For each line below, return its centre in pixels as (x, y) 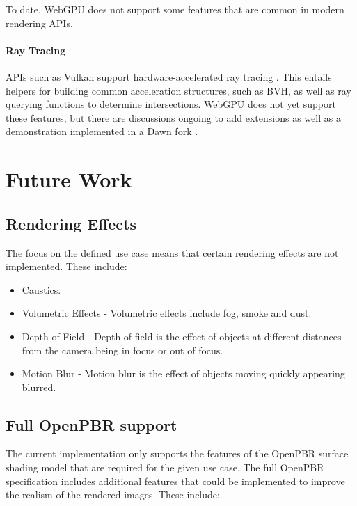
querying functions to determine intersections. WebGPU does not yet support (171, 104)
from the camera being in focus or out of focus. (122, 350)
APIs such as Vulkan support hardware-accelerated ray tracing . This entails (169, 76)
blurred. (39, 387)
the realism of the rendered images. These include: (113, 495)
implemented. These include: (66, 266)
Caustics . (41, 289)
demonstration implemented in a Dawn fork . (102, 131)
